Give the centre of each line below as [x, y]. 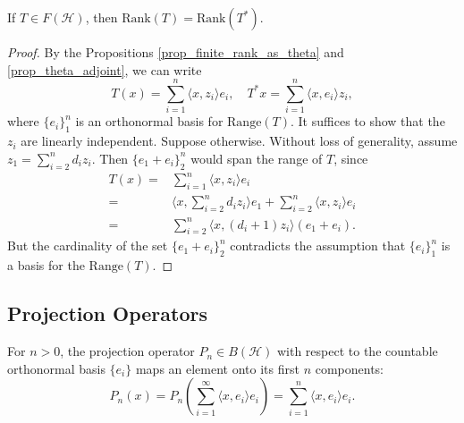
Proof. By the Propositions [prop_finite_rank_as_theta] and [176, 52]
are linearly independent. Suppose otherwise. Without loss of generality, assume [239, 141]
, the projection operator [127, 351]
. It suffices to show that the [368, 121]
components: [350, 368]
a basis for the [46, 265]
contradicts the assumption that [318, 245]
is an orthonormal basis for [149, 121]
